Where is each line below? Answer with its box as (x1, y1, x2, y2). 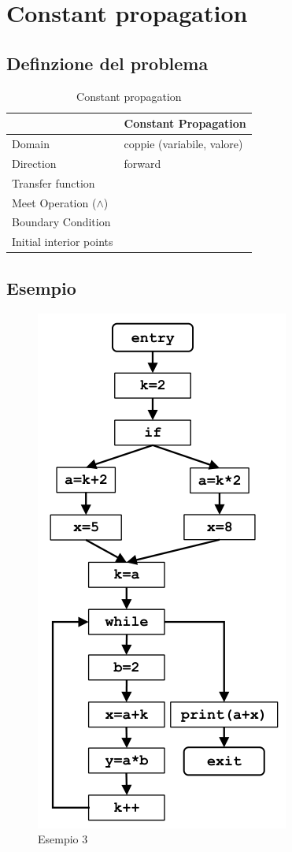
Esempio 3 (38, 831, 88, 847)
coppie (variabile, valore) (124, 136, 243, 152)
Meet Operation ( (12, 194, 97, 210)
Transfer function (12, 174, 95, 191)
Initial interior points (12, 233, 113, 250)
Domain (12, 136, 50, 152)
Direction (12, 154, 57, 171)
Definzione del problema (6, 50, 209, 75)
